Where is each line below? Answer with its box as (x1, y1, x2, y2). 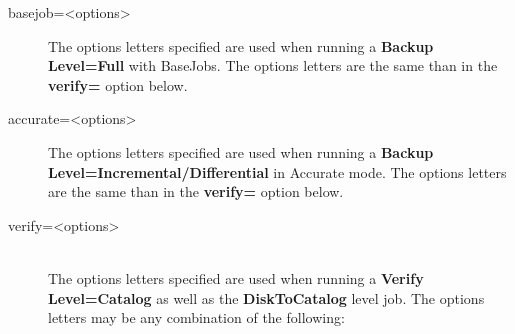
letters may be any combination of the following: (48, 307, 345, 328)
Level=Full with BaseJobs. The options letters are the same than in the (48, 55, 498, 76)
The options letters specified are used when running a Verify (48, 267, 424, 288)
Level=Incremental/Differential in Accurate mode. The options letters (48, 161, 507, 182)
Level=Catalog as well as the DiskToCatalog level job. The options (48, 287, 485, 308)
